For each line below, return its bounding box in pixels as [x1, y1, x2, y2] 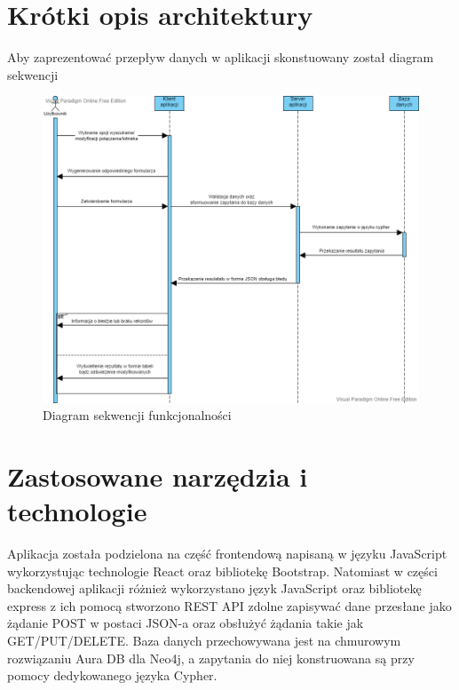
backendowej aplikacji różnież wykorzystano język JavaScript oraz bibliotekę [7, 579, 422, 598]
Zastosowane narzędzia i [7, 457, 308, 494]
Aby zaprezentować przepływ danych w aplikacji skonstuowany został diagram [7, 48, 434, 67]
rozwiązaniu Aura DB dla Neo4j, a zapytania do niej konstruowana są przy [7, 648, 415, 667]
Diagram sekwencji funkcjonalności [43, 406, 232, 424]
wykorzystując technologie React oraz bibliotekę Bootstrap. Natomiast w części [7, 561, 438, 580]
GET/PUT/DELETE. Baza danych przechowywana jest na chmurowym [7, 631, 401, 649]
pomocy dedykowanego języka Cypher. [7, 666, 218, 685]
